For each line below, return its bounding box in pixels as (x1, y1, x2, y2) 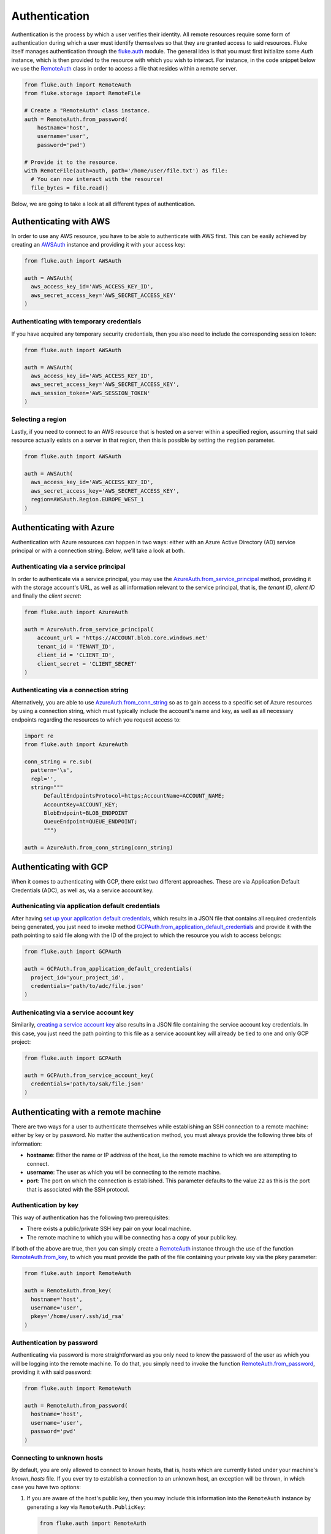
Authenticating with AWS (11, 216, 110, 226)
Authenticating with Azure (11, 522, 115, 533)
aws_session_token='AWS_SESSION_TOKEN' (31, 390, 151, 396)
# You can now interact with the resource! (31, 175, 164, 183)
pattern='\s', (31, 767, 74, 774)
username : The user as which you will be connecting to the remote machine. (26, 1168, 221, 1176)
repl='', (31, 775, 57, 782)
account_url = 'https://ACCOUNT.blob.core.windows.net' (37, 634, 209, 641)
